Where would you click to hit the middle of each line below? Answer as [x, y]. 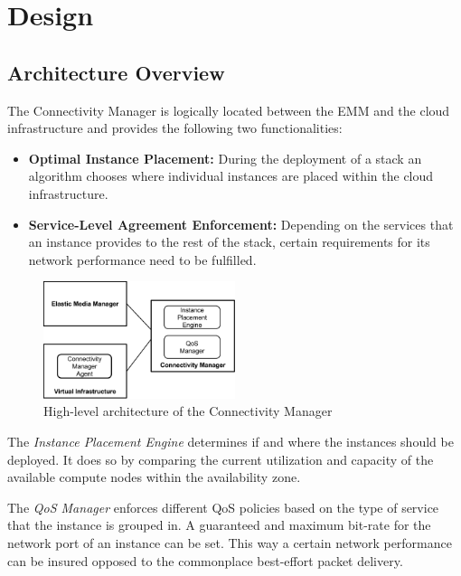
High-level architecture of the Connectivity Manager [188, 411]
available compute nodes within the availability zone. [154, 477]
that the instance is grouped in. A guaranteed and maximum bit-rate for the [219, 525]
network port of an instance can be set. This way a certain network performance [230, 542]
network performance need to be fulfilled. [142, 259]
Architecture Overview [116, 72]
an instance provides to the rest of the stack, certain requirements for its [229, 242]
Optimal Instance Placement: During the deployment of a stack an [225, 158]
